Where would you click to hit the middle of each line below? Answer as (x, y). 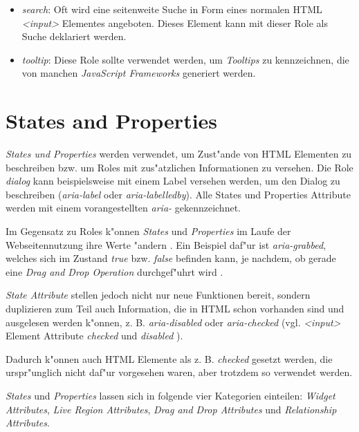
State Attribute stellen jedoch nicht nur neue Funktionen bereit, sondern (158, 295)
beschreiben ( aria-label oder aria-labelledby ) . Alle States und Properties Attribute (178, 194)
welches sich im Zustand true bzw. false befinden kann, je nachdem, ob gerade (171, 258)
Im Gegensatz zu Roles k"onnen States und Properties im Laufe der (148, 231)
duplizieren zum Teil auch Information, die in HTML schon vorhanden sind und (175, 309)
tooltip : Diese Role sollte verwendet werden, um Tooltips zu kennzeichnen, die (185, 59)
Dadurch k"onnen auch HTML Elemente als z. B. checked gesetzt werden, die (169, 358)
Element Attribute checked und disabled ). (94, 336)
